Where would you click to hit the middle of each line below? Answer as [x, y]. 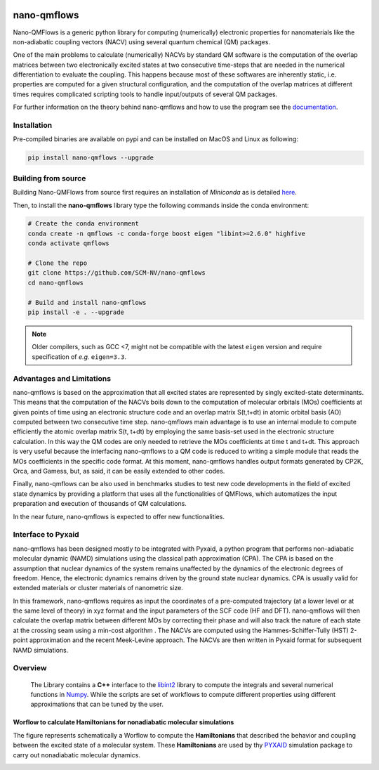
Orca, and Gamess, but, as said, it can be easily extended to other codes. [119, 471]
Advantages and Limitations [62, 378]
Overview [30, 668]
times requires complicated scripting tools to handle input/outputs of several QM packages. [145, 94]
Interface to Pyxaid [46, 535]
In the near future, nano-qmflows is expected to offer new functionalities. [119, 516]
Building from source [49, 178]
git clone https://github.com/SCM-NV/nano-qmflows [117, 273]
